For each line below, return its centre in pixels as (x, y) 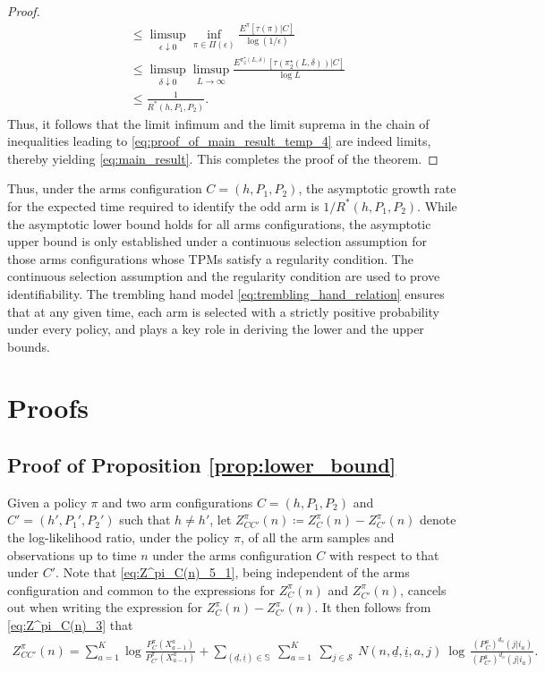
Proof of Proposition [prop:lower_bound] (202, 465)
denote (438, 520)
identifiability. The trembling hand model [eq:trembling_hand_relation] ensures (226, 293)
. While (437, 205)
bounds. (29, 346)
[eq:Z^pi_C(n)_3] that (70, 625)
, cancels (423, 589)
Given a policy (47, 502)
